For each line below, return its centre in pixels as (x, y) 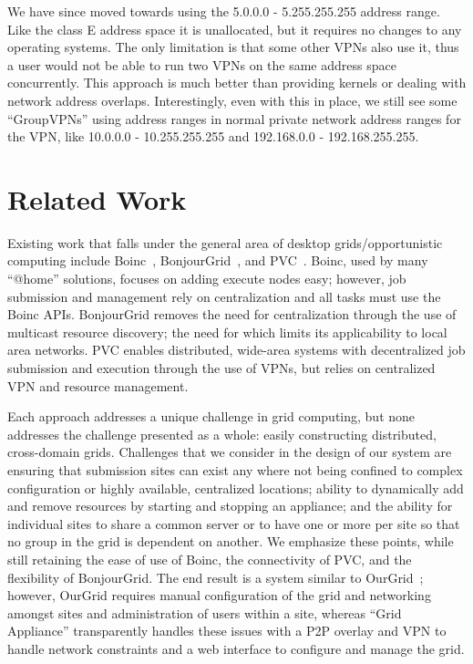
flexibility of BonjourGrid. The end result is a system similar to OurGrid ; (216, 577)
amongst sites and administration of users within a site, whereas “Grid (205, 612)
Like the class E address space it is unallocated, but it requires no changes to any (235, 29)
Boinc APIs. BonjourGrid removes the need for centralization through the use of (232, 314)
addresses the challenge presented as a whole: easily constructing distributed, (222, 434)
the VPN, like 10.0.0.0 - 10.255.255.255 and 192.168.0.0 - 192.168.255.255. (213, 136)
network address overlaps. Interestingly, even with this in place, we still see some (232, 100)
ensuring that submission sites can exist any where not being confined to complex (235, 470)
